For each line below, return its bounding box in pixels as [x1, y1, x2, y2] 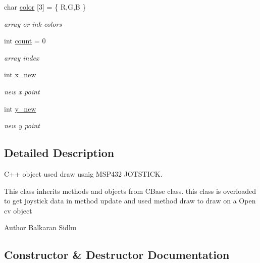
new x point [4, 86, 40, 96]
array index [4, 52, 39, 63]
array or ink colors [4, 18, 62, 29]
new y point [4, 120, 40, 131]
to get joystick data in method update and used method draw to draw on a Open [4, 195, 256, 206]
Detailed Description [4, 145, 115, 161]
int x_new [4, 69, 36, 80]
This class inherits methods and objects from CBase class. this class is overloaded [4, 185, 256, 196]
